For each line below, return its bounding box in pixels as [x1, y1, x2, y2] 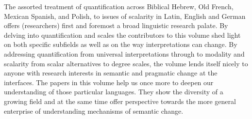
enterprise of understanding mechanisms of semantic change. [4, 105, 184, 116]
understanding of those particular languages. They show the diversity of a [4, 87, 223, 97]
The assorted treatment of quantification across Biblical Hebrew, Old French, [4, 1, 234, 11]
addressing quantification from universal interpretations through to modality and [4, 48, 245, 59]
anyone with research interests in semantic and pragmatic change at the [4, 68, 218, 78]
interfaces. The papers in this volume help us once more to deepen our [4, 77, 214, 87]
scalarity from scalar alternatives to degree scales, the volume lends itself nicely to [4, 58, 248, 68]
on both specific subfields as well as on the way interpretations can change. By [4, 39, 237, 49]
